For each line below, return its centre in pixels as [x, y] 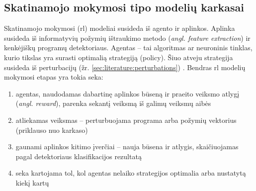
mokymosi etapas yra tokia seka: [54, 77]
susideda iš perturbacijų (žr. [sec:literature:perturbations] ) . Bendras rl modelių [125, 67]
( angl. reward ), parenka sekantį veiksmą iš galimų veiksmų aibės [113, 103]
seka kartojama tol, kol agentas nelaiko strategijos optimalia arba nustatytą [131, 173]
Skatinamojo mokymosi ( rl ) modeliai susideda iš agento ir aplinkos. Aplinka [120, 28]
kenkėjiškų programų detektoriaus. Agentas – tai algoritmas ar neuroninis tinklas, [128, 48]
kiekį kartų [32, 182]
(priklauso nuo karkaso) [52, 130]
